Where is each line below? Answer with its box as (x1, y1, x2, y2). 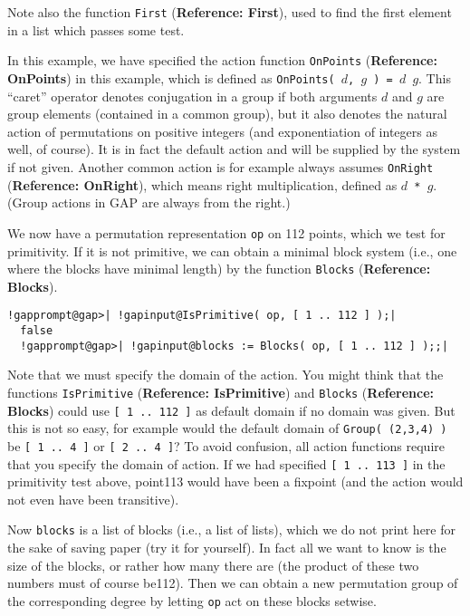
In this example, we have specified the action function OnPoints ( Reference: (7, 51, 437, 70)
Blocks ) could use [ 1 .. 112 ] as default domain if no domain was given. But (7, 400, 456, 419)
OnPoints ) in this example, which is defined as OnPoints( (7, 68, 335, 87)
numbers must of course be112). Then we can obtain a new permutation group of (7, 573, 458, 592)
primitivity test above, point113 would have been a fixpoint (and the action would (7, 472, 464, 491)
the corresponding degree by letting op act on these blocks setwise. (7, 591, 377, 610)
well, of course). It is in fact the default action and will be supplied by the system (7, 140, 461, 159)
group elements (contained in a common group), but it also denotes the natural (7, 104, 447, 123)
